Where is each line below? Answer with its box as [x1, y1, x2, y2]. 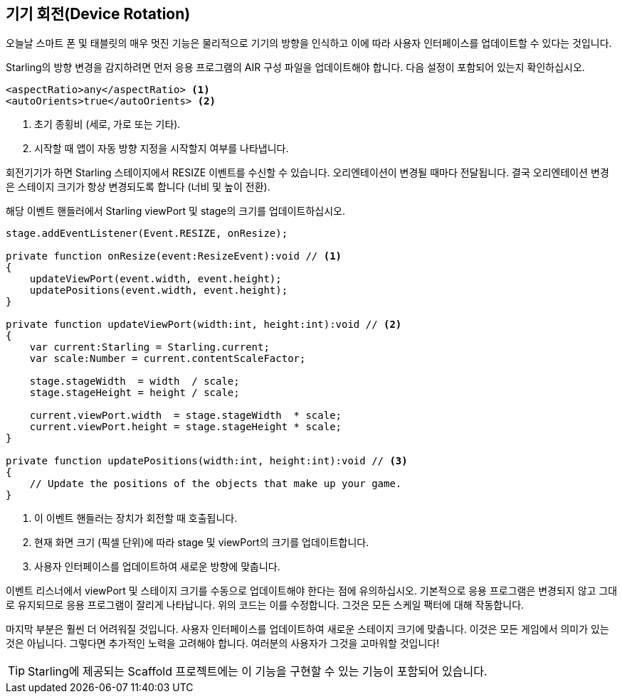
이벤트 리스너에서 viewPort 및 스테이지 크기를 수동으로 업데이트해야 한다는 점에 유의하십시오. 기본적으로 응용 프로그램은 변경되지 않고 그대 [6, 585, 618, 597]
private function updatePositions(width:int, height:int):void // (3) [6, 455, 408, 467]
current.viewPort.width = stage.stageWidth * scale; [29, 410, 342, 422]
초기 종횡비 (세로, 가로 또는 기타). [34, 118, 181, 131]
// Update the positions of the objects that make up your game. [29, 478, 402, 490]
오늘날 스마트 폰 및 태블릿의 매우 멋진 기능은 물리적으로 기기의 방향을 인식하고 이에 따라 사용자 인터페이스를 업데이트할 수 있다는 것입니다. [6, 37, 612, 50]
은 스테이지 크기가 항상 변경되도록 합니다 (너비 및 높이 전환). [6, 181, 270, 193]
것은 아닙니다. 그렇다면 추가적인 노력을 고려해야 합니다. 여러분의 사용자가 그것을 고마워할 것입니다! [6, 637, 440, 650]
